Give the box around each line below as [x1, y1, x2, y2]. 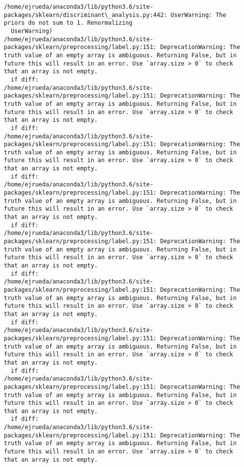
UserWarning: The [170, 11, 227, 18]
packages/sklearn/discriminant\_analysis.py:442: [4, 11, 167, 18]
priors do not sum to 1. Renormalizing [4, 19, 132, 27]
